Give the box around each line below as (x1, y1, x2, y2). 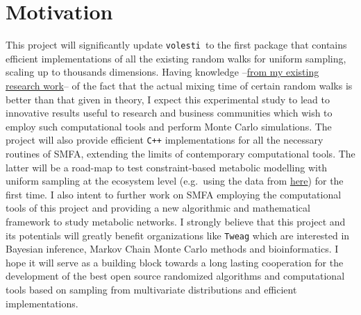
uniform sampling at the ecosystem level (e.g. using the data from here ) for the (6, 173, 344, 188)
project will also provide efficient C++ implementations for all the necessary (6, 133, 324, 147)
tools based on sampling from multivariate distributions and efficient (6, 282, 297, 296)
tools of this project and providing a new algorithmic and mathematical (6, 201, 310, 215)
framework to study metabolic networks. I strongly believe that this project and (6, 214, 346, 228)
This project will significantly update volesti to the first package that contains (6, 37, 347, 52)
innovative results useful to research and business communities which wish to (6, 105, 333, 120)
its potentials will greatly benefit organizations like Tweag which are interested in (6, 228, 350, 242)
